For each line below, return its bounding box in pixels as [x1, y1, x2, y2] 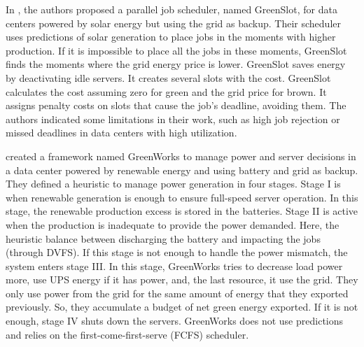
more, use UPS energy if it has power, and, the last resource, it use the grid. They [6, 272, 358, 287]
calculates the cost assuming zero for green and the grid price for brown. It [6, 84, 327, 99]
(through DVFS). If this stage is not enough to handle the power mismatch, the [6, 245, 348, 260]
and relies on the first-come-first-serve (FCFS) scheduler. [6, 327, 249, 341]
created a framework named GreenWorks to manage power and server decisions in [6, 148, 356, 163]
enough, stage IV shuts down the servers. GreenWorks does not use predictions [6, 313, 344, 328]
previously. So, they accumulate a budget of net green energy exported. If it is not [6, 299, 358, 314]
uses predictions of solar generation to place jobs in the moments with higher [6, 29, 336, 44]
